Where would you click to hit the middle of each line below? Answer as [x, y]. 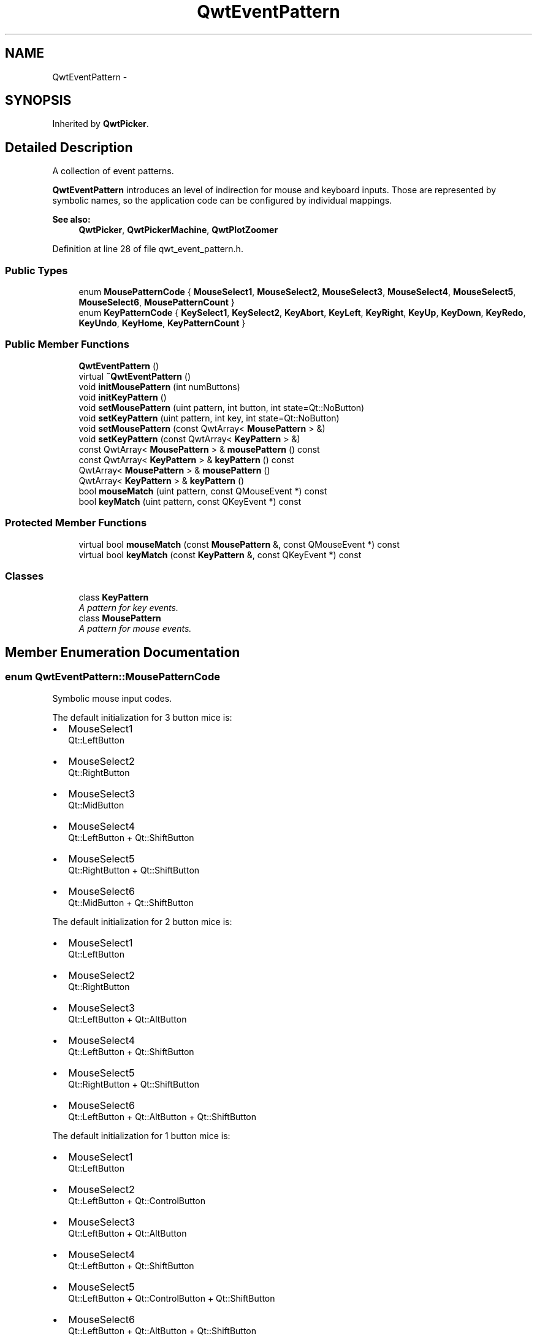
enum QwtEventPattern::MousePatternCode [112, 677]
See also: [71, 220]
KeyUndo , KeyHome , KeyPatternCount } [162, 323]
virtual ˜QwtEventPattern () [135, 376]
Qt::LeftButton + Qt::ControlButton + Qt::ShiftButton [172, 1298]
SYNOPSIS [38, 101]
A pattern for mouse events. [135, 629]
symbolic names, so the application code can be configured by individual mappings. [222, 201]
